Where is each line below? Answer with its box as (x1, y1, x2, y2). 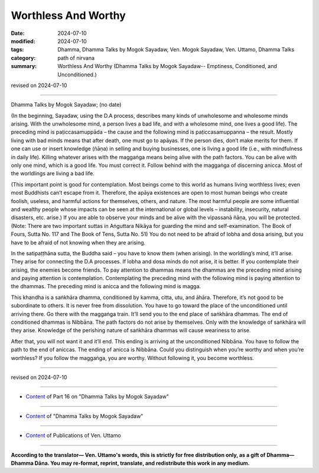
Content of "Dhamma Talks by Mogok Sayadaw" (25, 412, 144, 420)
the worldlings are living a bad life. (11, 170, 95, 177)
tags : (11, 46, 24, 53)
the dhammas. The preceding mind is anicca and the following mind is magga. (11, 283, 201, 290)
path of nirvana (57, 54, 95, 62)
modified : (11, 37, 35, 44)
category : (11, 54, 36, 62)
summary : (11, 63, 37, 70)
